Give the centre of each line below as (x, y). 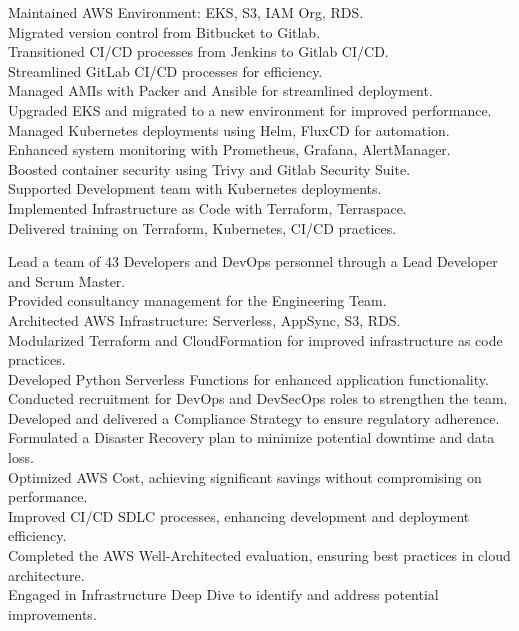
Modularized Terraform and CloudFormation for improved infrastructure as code (255, 339)
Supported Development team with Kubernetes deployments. (195, 188)
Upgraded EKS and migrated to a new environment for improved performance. (250, 109)
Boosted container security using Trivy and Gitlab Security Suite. (209, 168)
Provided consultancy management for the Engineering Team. (197, 300)
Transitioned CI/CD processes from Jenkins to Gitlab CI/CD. (198, 51)
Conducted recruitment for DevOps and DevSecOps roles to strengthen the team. (258, 398)
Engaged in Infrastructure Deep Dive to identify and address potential (223, 594)
